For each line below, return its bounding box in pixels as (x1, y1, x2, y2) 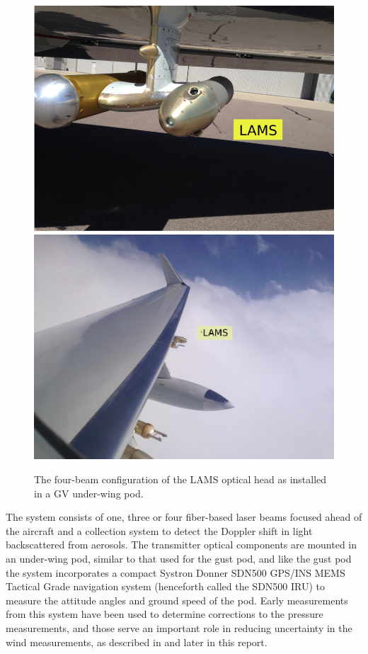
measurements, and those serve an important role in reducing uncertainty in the (6, 621, 352, 636)
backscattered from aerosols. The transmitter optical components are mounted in (6, 537, 357, 552)
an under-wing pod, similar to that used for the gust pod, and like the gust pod (6, 551, 352, 566)
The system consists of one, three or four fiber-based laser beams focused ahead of (6, 509, 362, 524)
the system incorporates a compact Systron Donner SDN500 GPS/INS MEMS (6, 565, 345, 580)
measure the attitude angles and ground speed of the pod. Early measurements (6, 592, 348, 607)
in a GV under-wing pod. (34, 485, 144, 500)
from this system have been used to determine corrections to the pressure (6, 607, 323, 621)
